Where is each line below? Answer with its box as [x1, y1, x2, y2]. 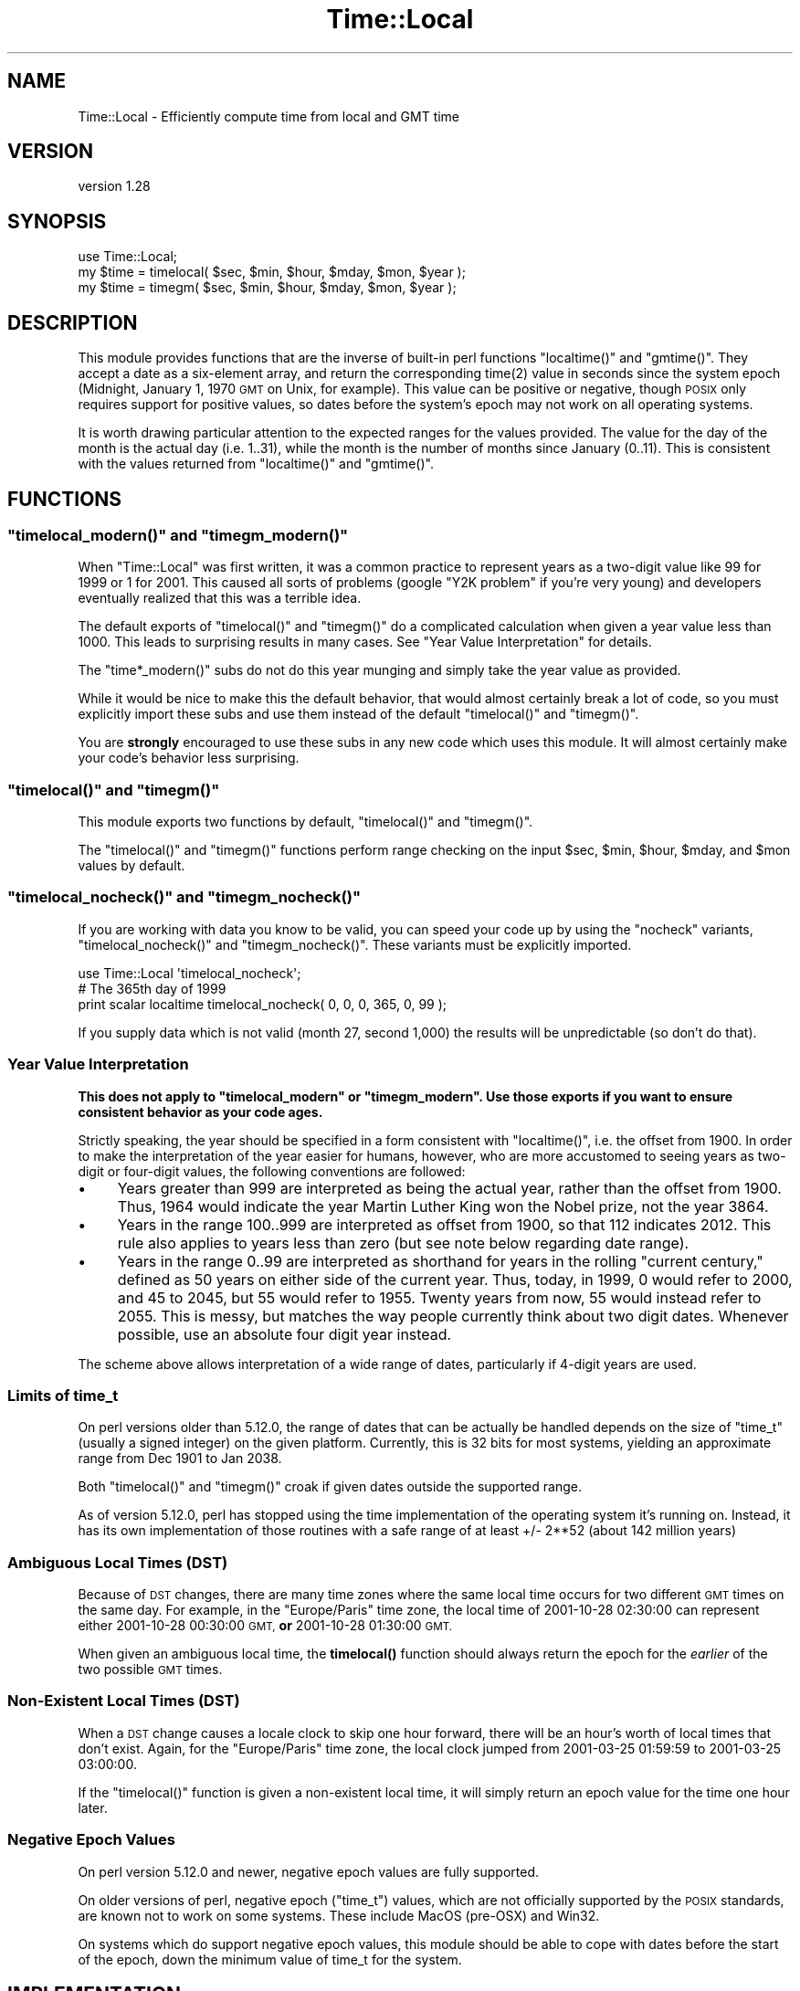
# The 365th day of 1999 [78, 980, 226, 996]
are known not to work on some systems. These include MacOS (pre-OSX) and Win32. [78, 1907, 600, 1923]
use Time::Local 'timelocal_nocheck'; [78, 964, 301, 981]
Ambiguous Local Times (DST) [7, 1553, 228, 1572]
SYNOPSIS [7, 209, 107, 233]
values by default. [78, 858, 185, 874]
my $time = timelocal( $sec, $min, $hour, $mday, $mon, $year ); [78, 264, 466, 280]
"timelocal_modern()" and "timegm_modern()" [7, 525, 349, 544]
